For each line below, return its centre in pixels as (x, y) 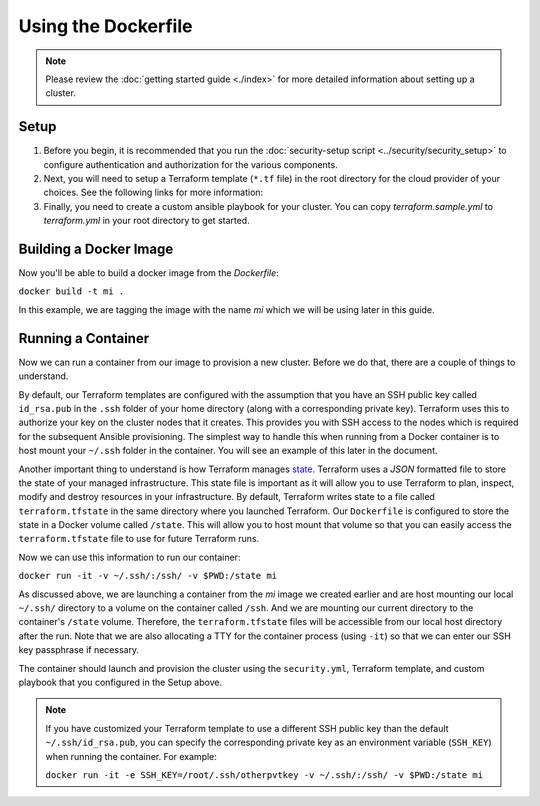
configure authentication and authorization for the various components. (191, 164)
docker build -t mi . (71, 291)
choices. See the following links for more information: (153, 192)
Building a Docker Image (96, 249)
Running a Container (84, 338)
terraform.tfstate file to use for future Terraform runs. (139, 539)
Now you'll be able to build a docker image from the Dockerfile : (148, 273)
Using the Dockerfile (105, 26)
